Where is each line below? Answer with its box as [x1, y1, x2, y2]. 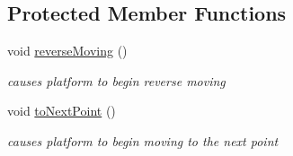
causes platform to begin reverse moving [7, 71, 226, 90]
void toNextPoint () [7, 101, 116, 120]
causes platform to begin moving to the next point [7, 131, 279, 150]
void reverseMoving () [7, 41, 128, 60]
